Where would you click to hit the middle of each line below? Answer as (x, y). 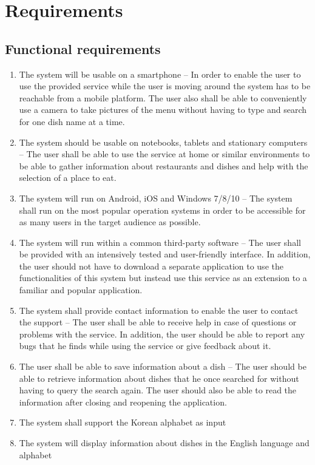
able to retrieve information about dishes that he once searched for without (159, 378)
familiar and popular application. (81, 290)
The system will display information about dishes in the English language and (164, 443)
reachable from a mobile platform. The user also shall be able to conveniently (163, 97)
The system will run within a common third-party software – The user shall (160, 242)
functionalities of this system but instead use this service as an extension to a (163, 278)
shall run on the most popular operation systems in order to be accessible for (162, 210)
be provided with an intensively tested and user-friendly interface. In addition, (165, 254)
